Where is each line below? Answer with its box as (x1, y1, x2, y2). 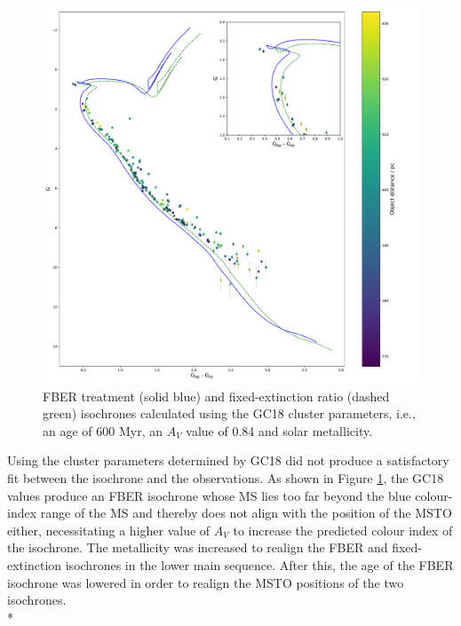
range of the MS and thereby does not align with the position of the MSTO (40, 503, 452, 522)
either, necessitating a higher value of (7, 520, 211, 539)
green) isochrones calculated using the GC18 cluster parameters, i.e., (43, 404, 416, 423)
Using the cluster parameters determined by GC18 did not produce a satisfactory (7, 451, 449, 470)
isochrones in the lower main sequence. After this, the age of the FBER (65, 555, 454, 574)
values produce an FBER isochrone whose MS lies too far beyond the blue (7, 486, 411, 504)
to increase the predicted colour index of (233, 520, 453, 539)
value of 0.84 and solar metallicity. (186, 421, 373, 440)
